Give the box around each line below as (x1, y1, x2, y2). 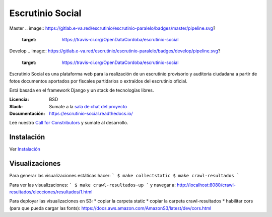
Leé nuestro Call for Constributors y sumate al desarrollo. (9, 120, 128, 126)
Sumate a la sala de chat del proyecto (49, 103, 127, 109)
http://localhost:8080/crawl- (176, 182, 236, 188)
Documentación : (9, 111, 45, 117)
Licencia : (9, 96, 29, 103)
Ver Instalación (9, 146, 40, 152)
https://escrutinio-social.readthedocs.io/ (49, 111, 133, 117)
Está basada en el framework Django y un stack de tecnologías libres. (9, 87, 154, 93)
